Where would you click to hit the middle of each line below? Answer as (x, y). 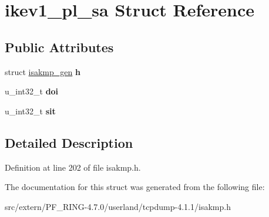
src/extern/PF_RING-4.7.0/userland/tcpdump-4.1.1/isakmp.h (118, 206)
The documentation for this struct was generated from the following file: (135, 187)
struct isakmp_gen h (43, 71)
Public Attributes (59, 47)
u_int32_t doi (32, 91)
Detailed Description (69, 142)
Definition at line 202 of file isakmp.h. (73, 167)
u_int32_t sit (30, 111)
